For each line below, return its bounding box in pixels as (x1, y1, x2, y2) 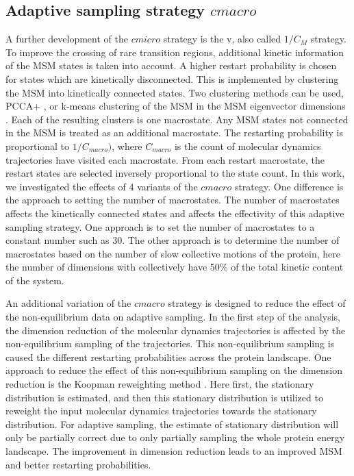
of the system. (5, 273, 64, 287)
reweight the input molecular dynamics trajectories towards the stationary (5, 403, 317, 418)
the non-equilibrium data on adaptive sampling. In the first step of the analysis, (5, 310, 340, 324)
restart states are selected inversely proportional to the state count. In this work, (5, 166, 345, 180)
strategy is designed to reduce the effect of (168, 296, 346, 310)
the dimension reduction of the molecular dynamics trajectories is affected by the (5, 323, 346, 337)
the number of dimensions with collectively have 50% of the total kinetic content (5, 260, 344, 274)
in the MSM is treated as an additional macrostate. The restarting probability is (5, 125, 343, 140)
